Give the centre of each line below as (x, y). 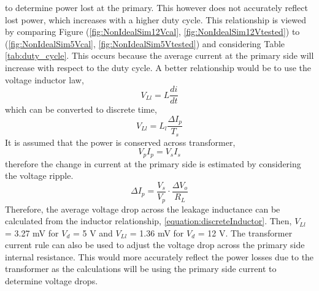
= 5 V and (93, 232)
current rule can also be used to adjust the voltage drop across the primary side (155, 245)
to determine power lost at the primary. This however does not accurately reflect (156, 7)
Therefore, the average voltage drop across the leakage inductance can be (143, 209)
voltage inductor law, (44, 79)
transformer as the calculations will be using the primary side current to (141, 269)
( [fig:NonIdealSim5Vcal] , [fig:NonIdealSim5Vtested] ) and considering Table (145, 43)
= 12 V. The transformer (245, 232)
